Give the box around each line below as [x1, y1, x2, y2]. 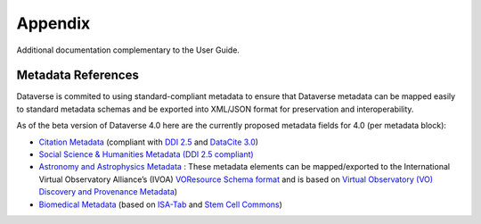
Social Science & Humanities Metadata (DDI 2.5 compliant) [38, 149, 254, 160]
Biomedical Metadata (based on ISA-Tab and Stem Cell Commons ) [38, 199, 282, 210]
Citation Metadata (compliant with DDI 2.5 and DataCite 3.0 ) [38, 137, 258, 147]
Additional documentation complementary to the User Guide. [16, 45, 240, 55]
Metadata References [16, 68, 140, 83]
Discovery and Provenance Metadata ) [38, 187, 178, 197]
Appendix [16, 13, 91, 33]
